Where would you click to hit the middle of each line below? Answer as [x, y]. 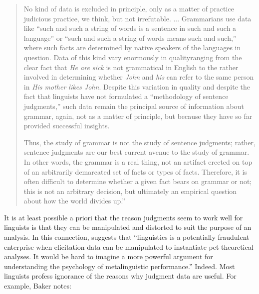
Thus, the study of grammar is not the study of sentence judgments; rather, [139, 142]
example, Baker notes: [38, 286]
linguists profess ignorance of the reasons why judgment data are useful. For [120, 276]
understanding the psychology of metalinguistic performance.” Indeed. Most [120, 266]
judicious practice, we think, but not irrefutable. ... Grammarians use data [137, 18]
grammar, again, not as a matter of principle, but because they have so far [138, 116]
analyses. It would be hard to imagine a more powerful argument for [109, 256]
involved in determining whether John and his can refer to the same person [139, 77]
